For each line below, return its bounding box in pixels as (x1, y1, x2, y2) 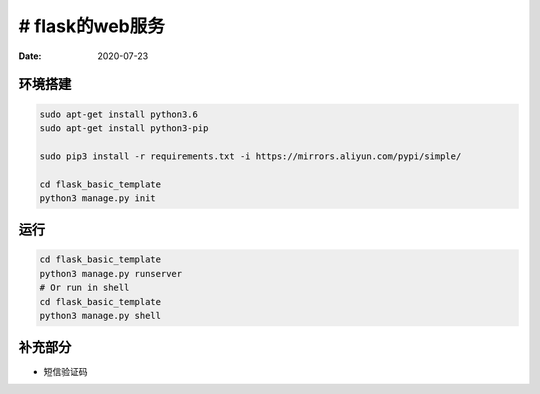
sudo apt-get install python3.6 (39, 108, 199, 120)
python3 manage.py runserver (39, 268, 183, 279)
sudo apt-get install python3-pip (39, 122, 209, 134)
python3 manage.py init (39, 192, 157, 204)
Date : (18, 50, 42, 62)
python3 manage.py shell (39, 310, 162, 322)
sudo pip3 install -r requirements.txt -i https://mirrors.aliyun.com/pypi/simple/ (39, 150, 462, 162)
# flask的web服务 (18, 15, 165, 37)
